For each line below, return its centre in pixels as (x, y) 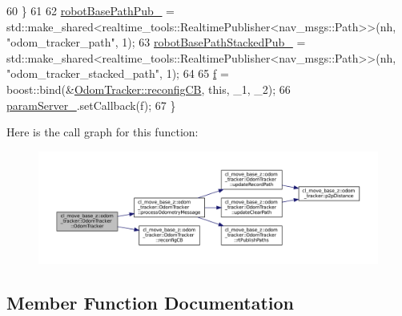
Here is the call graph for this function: (103, 132)
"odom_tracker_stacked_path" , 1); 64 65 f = (118, 73)
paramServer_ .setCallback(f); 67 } (91, 105)
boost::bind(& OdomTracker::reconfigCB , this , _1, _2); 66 (149, 89)
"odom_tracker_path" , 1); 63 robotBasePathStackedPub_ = (156, 42)
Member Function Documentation (151, 302)
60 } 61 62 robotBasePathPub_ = (90, 10)
